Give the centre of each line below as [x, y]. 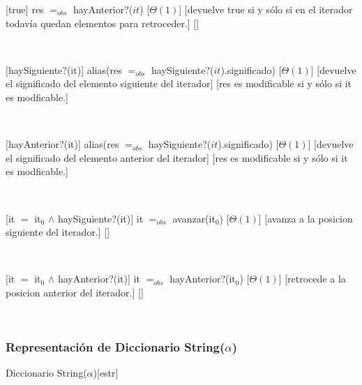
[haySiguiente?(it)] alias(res [64, 69]
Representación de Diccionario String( [115, 347]
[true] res [25, 9]
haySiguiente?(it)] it [100, 218]
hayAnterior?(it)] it [99, 279]
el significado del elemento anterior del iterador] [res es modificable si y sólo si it [177, 157]
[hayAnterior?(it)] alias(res [62, 144]
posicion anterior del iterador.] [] [75, 292]
